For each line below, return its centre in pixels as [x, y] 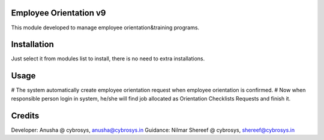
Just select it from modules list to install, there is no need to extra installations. [108, 59]
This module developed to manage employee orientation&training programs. [105, 28]
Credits [25, 116]
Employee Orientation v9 [58, 13]
